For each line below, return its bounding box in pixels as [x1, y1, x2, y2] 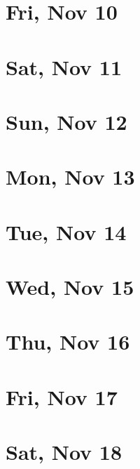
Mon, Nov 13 [6, 162, 135, 191]
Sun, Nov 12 [6, 107, 127, 136]
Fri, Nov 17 [6, 382, 118, 411]
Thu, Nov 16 [6, 327, 130, 356]
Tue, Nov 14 [6, 217, 127, 246]
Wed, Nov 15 [6, 272, 134, 301]
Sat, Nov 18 [6, 437, 122, 466]
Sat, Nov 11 [6, 52, 122, 81]
